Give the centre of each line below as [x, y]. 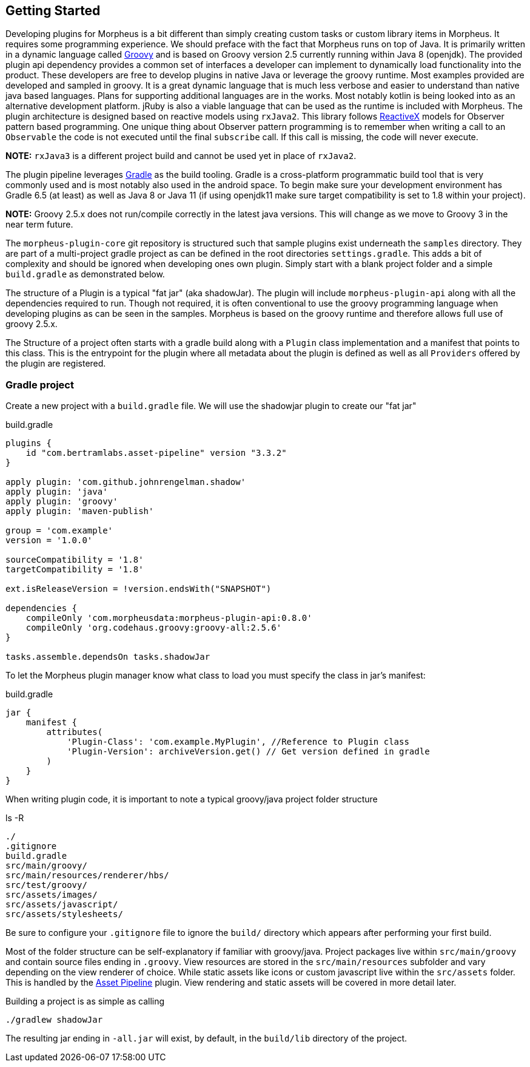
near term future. [39, 225]
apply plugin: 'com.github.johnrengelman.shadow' [126, 482]
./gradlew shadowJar [54, 1020]
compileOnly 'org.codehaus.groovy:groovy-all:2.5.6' [154, 628]
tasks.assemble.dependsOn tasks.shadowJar [108, 657]
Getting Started [53, 11]
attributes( [75, 732]
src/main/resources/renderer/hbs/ [87, 876]
